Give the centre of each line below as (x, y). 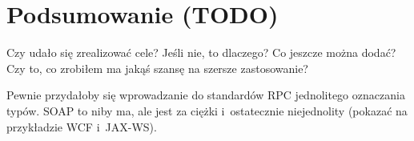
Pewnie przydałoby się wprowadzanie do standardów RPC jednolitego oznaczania (206, 95)
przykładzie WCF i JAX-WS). (82, 126)
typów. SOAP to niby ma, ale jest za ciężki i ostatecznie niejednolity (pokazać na (207, 110)
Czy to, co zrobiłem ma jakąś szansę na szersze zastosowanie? (157, 68)
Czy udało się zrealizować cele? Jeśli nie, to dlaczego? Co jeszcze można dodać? (201, 52)
